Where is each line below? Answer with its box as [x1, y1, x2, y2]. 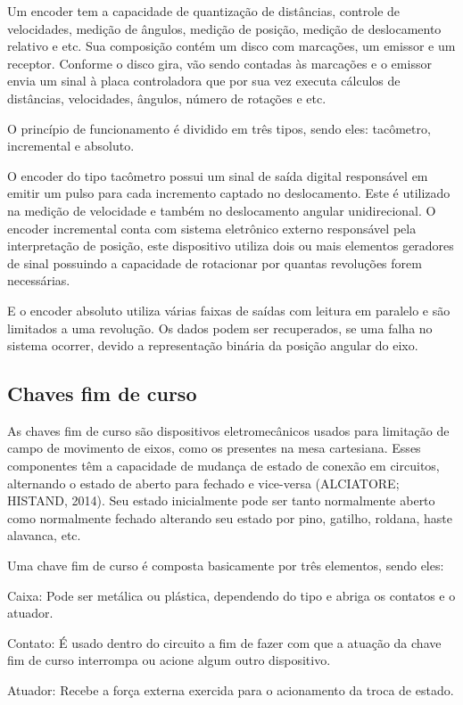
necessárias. [7, 271, 70, 290]
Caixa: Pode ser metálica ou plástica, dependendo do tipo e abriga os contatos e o [7, 586, 456, 604]
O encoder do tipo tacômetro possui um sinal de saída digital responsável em [7, 166, 428, 184]
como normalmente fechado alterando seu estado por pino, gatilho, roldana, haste [7, 508, 452, 527]
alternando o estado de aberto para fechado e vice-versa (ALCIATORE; [7, 473, 400, 492]
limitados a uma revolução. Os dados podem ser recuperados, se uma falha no [7, 318, 433, 337]
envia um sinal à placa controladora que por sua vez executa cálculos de [7, 71, 401, 90]
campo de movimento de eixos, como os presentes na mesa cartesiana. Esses [7, 439, 421, 457]
